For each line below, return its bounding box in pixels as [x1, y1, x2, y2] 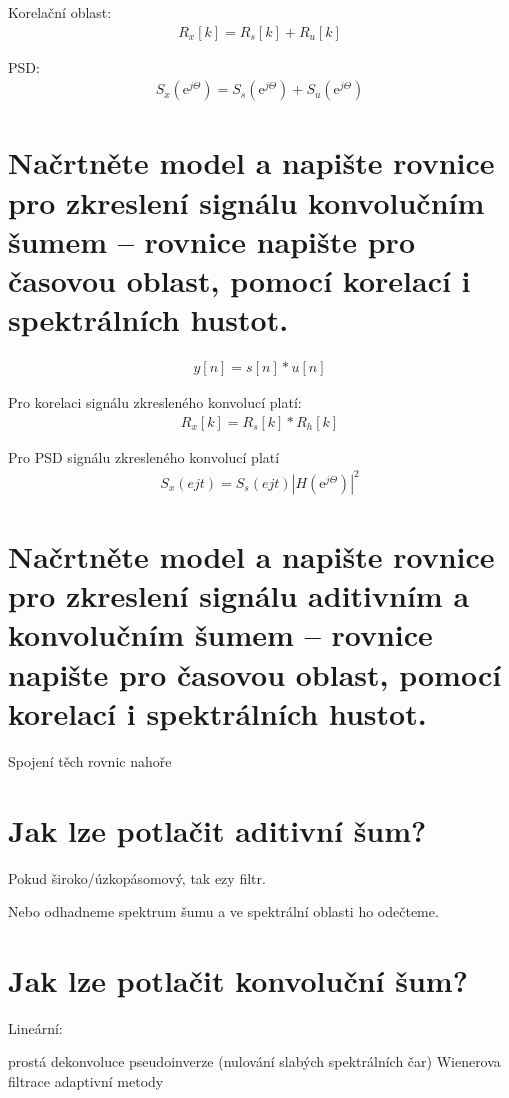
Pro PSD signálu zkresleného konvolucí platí [8, 446, 280, 467]
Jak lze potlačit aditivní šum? [8, 809, 427, 850]
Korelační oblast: [8, 2, 112, 22]
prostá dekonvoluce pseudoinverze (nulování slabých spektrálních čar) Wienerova [8, 1051, 501, 1072]
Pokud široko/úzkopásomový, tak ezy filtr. [8, 867, 266, 888]
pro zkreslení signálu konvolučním [8, 181, 485, 222]
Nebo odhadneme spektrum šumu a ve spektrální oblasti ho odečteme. [8, 901, 439, 922]
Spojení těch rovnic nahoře [8, 750, 172, 771]
